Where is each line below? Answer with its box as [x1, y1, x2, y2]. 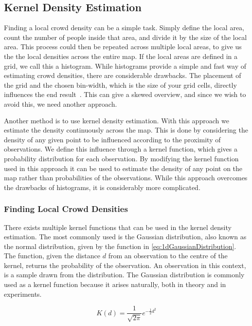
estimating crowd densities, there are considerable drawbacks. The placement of [4, 70, 241, 80]
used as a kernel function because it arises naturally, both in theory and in [4, 279, 226, 289]
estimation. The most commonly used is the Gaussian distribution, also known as [4, 231, 247, 242]
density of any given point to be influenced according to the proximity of [4, 134, 221, 144]
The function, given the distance [4, 250, 101, 261]
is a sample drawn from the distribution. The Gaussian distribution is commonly [4, 269, 245, 280]
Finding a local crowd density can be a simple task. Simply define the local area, [4, 22, 245, 33]
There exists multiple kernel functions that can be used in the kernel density [4, 222, 232, 232]
